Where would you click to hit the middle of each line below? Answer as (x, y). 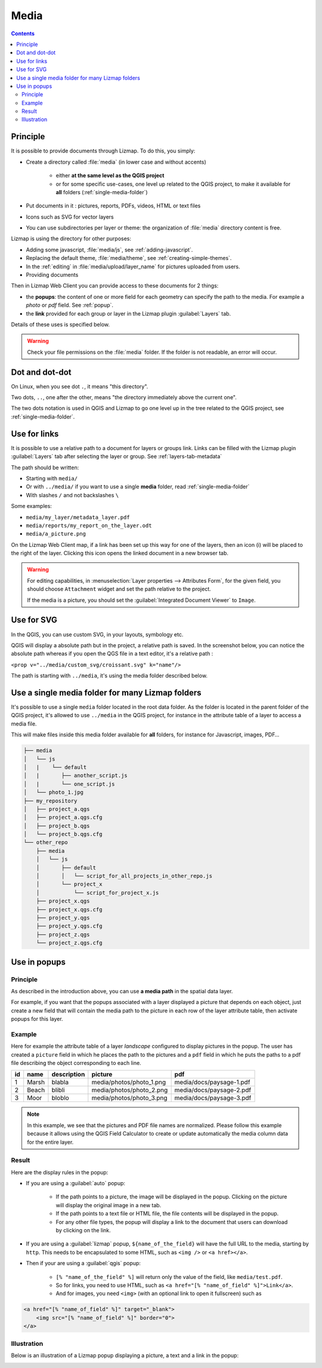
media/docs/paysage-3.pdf (213, 1098)
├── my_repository (50, 801)
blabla (60, 1082)
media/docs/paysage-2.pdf (213, 1090)
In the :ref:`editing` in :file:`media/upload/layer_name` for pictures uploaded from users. (133, 267)
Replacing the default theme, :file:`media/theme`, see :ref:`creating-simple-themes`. (129, 258)
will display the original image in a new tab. (109, 1205)
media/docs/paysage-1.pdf (212, 1082)
